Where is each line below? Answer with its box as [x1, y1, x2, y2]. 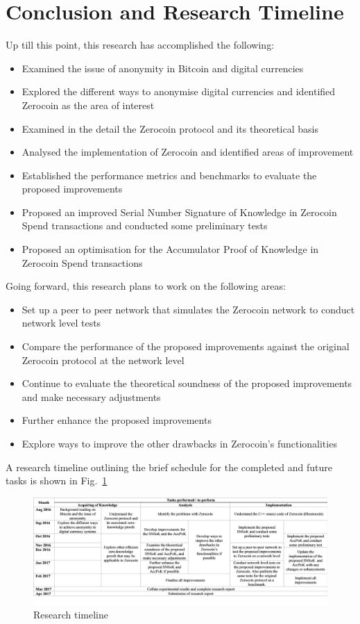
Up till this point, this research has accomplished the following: [6, 38, 275, 52]
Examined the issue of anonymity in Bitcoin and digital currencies [22, 60, 304, 75]
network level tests [22, 315, 101, 330]
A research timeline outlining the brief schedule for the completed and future [6, 459, 332, 474]
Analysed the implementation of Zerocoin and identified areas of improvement [22, 145, 354, 159]
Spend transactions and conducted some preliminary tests [22, 218, 268, 233]
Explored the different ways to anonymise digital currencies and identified [22, 84, 336, 99]
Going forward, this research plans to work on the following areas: [6, 279, 286, 293]
